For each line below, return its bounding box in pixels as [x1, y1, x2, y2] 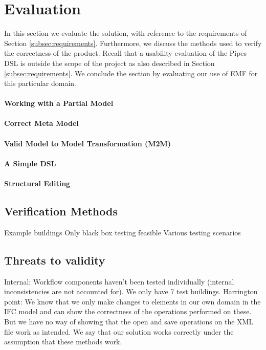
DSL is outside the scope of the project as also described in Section [4, 57, 215, 68]
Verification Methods [4, 203, 118, 219]
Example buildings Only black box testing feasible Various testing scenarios [4, 227, 241, 237]
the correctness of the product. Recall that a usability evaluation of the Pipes [4, 48, 247, 58]
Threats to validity [4, 252, 105, 268]
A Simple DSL [4, 158, 56, 168]
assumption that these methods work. [4, 336, 122, 347]
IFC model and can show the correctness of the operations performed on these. [4, 306, 252, 317]
